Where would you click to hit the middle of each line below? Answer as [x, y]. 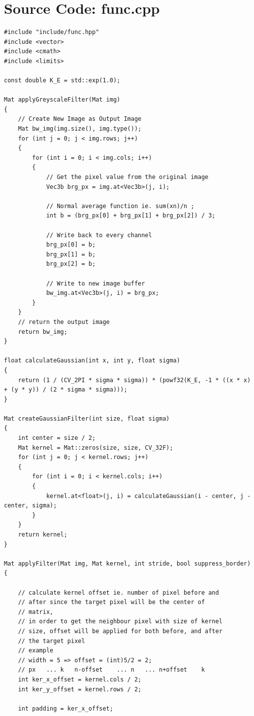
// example [36, 651]
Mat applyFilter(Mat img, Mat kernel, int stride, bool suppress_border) [127, 563]
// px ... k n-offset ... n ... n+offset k [111, 670]
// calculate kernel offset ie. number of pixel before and [118, 592]
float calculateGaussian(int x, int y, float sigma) [92, 361]
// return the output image [64, 322]
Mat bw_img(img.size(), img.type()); [80, 129]
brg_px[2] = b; [71, 264]
